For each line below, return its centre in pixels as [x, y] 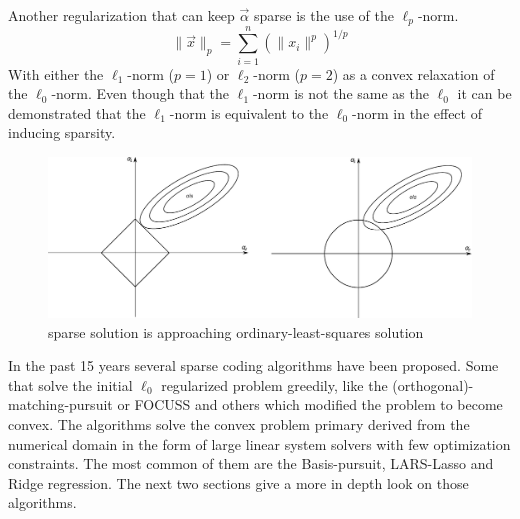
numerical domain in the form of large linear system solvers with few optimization [259, 443]
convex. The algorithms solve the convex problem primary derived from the [239, 423]
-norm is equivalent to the [249, 112]
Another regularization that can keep [121, 15]
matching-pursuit [60, 404]
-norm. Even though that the [140, 93]
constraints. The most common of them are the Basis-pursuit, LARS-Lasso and [251, 463]
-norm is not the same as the [340, 93]
